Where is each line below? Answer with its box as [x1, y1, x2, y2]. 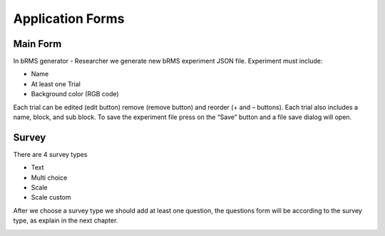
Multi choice [31, 173, 68, 182]
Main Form [13, 38, 62, 50]
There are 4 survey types [13, 150, 88, 158]
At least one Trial [31, 79, 81, 88]
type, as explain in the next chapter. [13, 216, 118, 225]
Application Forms [13, 11, 125, 26]
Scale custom [31, 193, 71, 202]
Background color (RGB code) [31, 90, 119, 98]
